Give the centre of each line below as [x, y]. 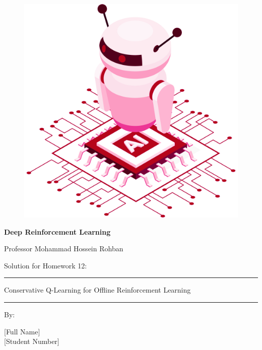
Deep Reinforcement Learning [57, 231]
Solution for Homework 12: [46, 265]
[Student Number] [32, 341]
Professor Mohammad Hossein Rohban [64, 249]
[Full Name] [22, 331]
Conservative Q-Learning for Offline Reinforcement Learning [97, 290]
